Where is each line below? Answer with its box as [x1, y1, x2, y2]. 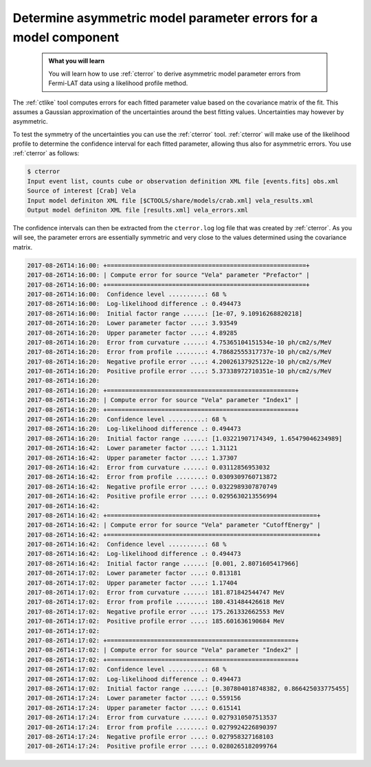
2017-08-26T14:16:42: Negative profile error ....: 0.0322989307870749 [27, 482, 278, 491]
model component [12, 30, 120, 45]
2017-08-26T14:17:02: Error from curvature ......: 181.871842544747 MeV [27, 588, 285, 597]
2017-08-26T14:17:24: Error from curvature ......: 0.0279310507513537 [27, 713, 278, 722]
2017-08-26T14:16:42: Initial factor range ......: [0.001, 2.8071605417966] [27, 559, 299, 567]
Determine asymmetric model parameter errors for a [12, 10, 318, 25]
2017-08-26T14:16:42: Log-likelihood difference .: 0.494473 [27, 550, 241, 558]
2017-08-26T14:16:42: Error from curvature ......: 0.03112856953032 [27, 463, 271, 471]
